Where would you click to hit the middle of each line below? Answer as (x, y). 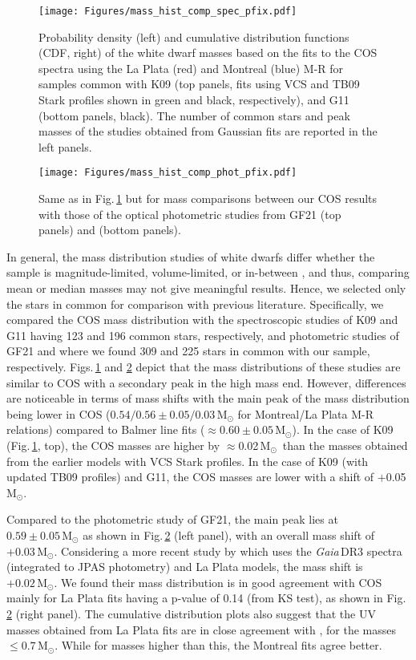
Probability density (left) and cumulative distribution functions (194, 36)
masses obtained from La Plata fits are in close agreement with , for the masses (202, 629)
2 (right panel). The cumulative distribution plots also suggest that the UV (191, 613)
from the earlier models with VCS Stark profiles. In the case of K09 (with (188, 461)
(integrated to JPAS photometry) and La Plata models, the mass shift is (185, 567)
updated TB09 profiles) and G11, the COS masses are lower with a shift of (190, 477)
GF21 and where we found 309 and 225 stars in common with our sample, (188, 351)
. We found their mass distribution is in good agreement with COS (218, 582)
